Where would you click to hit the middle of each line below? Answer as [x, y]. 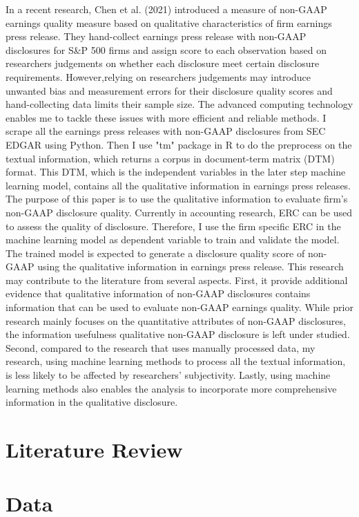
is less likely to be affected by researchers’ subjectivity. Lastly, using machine [168, 375]
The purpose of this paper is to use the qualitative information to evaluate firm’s [177, 199]
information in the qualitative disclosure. [92, 402]
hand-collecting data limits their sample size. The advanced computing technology [179, 104]
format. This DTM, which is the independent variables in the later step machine [176, 172]
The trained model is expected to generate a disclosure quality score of [155, 253]
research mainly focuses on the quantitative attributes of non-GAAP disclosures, [176, 320]
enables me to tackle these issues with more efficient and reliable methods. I [166, 117]
